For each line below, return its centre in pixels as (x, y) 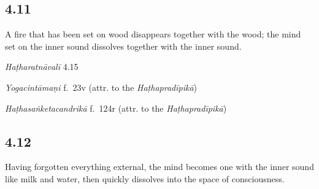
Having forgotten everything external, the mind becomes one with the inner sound (159, 167)
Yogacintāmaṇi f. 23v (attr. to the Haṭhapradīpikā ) (101, 87)
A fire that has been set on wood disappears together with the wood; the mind (153, 34)
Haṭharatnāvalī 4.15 (42, 67)
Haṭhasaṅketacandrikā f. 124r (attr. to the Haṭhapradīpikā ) (116, 108)
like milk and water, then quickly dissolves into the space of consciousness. (145, 178)
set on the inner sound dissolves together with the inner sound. (123, 46)
